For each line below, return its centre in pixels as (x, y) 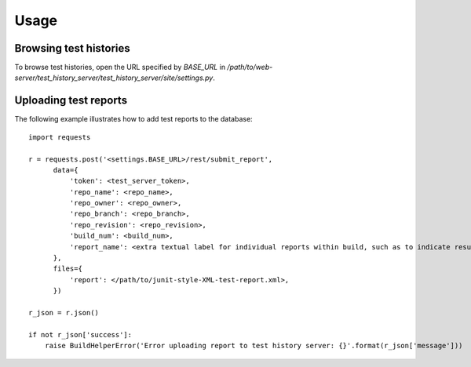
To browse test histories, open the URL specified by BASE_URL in (120, 67)
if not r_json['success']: (80, 334)
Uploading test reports (71, 101)
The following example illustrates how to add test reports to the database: (133, 119)
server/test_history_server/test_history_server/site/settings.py (114, 78)
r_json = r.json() (64, 312)
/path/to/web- (250, 67)
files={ (68, 269)
